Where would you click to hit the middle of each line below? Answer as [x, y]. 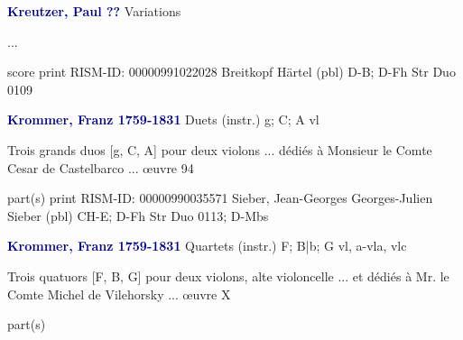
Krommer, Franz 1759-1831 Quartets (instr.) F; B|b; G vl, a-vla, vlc [207, 246]
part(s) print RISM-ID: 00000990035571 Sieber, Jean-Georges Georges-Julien [220, 198]
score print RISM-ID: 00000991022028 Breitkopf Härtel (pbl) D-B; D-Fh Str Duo [231, 72]
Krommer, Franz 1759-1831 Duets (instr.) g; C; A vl [163, 119]
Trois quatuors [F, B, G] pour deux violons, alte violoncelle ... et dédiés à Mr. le [228, 276]
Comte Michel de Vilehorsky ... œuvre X [119, 294]
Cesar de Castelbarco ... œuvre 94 [101, 167]
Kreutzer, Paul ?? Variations [94, 11]
